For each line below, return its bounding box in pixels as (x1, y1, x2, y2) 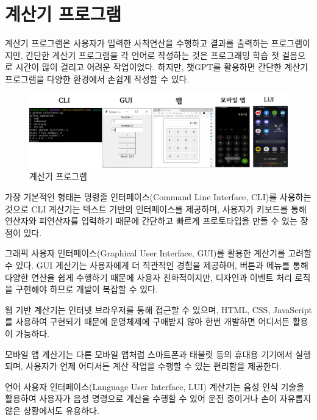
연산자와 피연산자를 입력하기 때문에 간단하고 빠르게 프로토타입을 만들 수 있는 (5, 214, 297, 227)
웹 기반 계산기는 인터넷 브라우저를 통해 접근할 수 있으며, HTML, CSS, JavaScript (5, 303, 312, 316)
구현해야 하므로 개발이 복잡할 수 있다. (15, 283, 158, 295)
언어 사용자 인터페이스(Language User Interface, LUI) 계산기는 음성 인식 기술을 (5, 380, 305, 393)
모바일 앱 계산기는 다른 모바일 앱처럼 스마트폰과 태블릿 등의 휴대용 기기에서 (5, 347, 293, 360)
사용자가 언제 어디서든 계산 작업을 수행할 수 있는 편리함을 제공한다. (26, 360, 282, 372)
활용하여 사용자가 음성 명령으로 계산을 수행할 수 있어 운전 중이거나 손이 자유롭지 (5, 392, 312, 405)
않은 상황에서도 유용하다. (5, 404, 99, 416)
